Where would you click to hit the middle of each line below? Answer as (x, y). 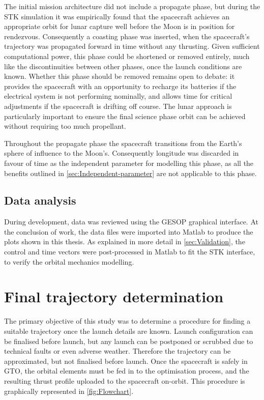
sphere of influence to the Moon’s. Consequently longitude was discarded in (122, 153)
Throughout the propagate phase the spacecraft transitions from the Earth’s (123, 143)
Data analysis (40, 200)
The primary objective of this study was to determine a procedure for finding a (127, 321)
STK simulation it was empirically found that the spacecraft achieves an (117, 16)
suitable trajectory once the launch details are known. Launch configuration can (129, 331)
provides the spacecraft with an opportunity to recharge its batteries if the (120, 86)
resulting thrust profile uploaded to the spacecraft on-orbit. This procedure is (125, 380)
